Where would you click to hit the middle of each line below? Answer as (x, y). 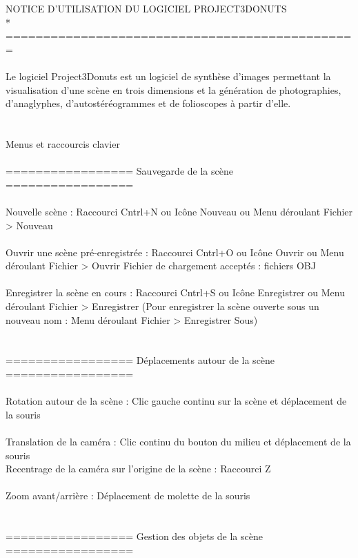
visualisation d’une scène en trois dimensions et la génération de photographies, (173, 89)
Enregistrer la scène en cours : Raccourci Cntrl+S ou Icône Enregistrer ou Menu (175, 292)
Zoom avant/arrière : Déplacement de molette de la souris (128, 496)
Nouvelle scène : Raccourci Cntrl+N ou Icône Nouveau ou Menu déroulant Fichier (179, 211)
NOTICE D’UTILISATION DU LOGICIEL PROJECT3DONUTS (146, 8)
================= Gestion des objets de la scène (134, 536)
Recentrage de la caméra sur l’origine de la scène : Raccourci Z (138, 469)
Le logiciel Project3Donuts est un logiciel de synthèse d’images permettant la (168, 76)
